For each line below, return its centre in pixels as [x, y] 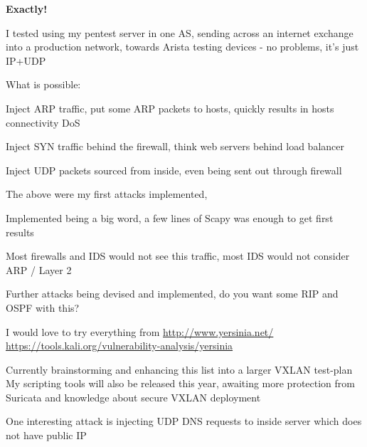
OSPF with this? [43, 307]
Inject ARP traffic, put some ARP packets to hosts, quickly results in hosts [170, 108]
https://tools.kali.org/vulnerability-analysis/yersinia [119, 346]
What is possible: [43, 84]
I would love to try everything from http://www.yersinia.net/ [140, 331]
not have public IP [46, 435]
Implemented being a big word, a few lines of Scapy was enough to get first [170, 217]
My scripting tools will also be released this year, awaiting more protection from [180, 383]
